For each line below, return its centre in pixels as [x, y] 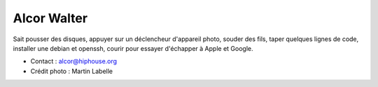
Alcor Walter [50, 18]
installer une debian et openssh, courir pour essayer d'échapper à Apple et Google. [133, 48]
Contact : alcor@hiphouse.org [74, 61]
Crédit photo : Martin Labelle [72, 71]
